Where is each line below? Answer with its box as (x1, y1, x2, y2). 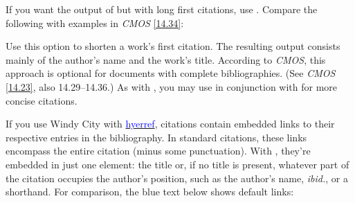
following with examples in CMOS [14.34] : (6, 15, 184, 30)
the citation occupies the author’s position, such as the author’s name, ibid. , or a (6, 170, 348, 185)
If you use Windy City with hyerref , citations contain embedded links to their (6, 116, 335, 131)
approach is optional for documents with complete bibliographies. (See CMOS (6, 66, 336, 80)
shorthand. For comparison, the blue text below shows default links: (6, 184, 294, 199)
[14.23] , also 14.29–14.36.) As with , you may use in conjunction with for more (6, 79, 338, 94)
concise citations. (6, 93, 78, 107)
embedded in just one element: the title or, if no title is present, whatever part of (6, 157, 349, 171)
